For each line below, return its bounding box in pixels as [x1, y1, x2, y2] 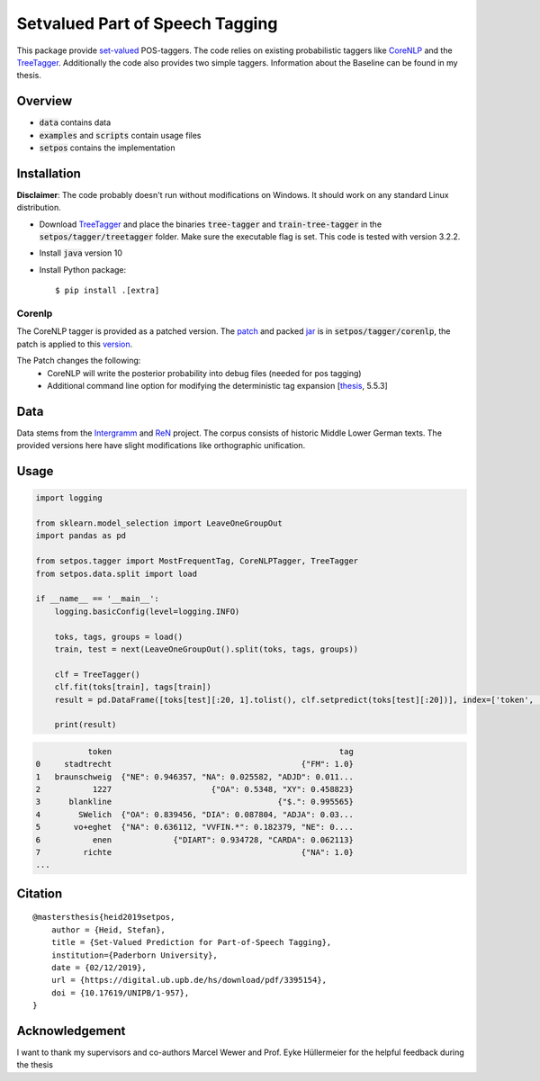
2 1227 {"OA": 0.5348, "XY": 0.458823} [35, 784, 355, 795]
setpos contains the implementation [39, 142, 175, 153]
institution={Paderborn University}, [50, 950, 218, 960]
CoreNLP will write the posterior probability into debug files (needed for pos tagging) [47, 367, 362, 378]
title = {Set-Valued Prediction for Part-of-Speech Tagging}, [50, 937, 332, 948]
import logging [35, 493, 103, 503]
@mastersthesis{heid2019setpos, [32, 912, 175, 923]
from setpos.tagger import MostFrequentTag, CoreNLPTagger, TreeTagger [35, 556, 359, 566]
